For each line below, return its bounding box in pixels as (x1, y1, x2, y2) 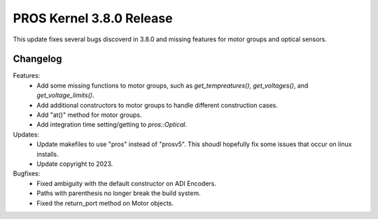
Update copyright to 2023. (36, 160, 113, 168)
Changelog (13, 53, 62, 65)
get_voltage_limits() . (36, 91, 94, 99)
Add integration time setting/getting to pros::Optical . (36, 120, 188, 129)
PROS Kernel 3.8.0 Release (13, 10, 173, 26)
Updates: (13, 130, 40, 139)
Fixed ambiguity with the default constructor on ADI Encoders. (36, 179, 217, 188)
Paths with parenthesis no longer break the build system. (36, 189, 201, 197)
